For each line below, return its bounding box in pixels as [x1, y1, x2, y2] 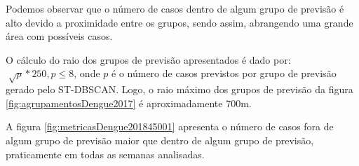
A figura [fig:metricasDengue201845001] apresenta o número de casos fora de [6, 119, 334, 134]
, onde [74, 66, 100, 81]
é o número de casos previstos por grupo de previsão [111, 66, 337, 81]
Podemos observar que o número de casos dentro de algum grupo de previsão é [6, 1, 344, 15]
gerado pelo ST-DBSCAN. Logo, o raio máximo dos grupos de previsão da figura [6, 82, 353, 97]
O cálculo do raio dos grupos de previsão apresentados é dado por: [6, 52, 291, 67]
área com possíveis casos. [6, 29, 113, 43]
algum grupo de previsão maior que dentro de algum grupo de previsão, [6, 132, 314, 147]
